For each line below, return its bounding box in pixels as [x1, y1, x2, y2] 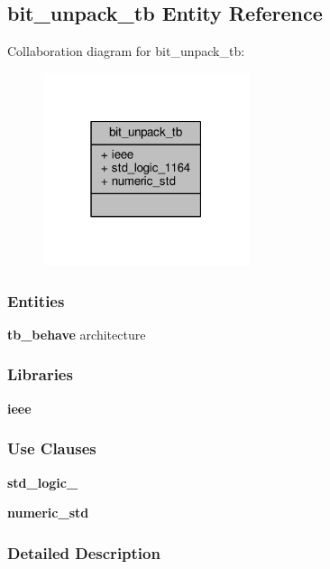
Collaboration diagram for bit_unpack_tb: [7, 42, 245, 61]
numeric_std [7, 503, 89, 522]
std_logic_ [7, 472, 78, 491]
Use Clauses [7, 437, 96, 460]
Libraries [7, 363, 73, 386]
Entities [7, 289, 65, 312]
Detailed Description [7, 541, 160, 564]
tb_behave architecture [7, 324, 146, 343]
